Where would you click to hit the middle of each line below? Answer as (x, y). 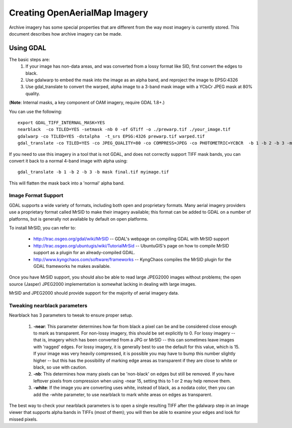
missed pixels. (23, 419)
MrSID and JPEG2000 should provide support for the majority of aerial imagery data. (94, 293)
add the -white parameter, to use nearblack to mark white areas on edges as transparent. (123, 394)
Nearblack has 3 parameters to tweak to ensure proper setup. (71, 315)
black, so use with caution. (60, 367)
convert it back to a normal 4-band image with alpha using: (68, 161)
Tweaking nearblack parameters (48, 305)
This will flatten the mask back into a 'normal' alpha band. (67, 183)
